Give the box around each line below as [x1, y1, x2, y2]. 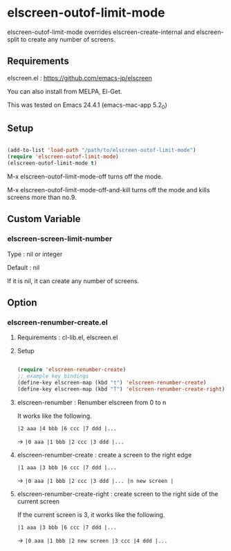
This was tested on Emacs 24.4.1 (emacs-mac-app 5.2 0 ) [7, 101, 167, 110]
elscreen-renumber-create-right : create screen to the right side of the [17, 489, 219, 498]
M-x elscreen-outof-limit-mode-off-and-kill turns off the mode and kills [7, 185, 210, 194]
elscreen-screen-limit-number [7, 234, 113, 244]
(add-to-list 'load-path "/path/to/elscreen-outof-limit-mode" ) [7, 147, 196, 154]
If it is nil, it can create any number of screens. [7, 276, 140, 285]
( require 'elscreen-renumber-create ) [17, 366, 127, 373]
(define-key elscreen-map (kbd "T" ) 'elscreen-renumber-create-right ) [17, 385, 225, 393]
